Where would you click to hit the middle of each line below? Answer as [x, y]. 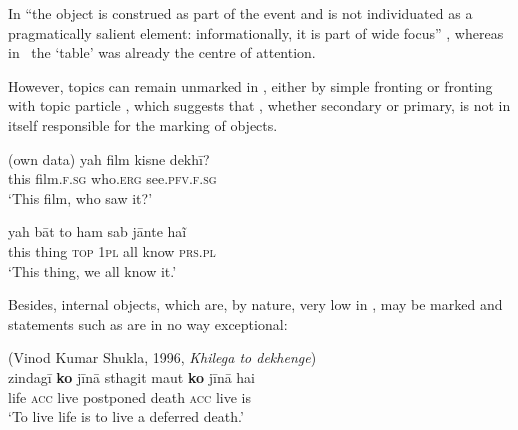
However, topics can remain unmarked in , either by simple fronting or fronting [250, 85]
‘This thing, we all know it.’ [92, 270]
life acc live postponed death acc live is [130, 396]
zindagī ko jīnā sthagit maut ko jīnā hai [132, 376]
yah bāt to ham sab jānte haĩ [97, 231]
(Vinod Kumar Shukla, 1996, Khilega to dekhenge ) [162, 357]
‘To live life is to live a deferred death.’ [126, 416]
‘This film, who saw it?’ [80, 197]
